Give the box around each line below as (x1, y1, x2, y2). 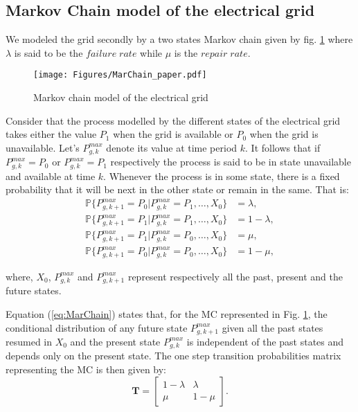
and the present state (70, 334, 161, 348)
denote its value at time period (106, 140, 238, 154)
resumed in (6, 334, 53, 348)
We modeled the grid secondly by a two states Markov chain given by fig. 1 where (6, 32, 353, 46)
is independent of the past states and (186, 334, 344, 348)
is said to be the (14, 45, 83, 60)
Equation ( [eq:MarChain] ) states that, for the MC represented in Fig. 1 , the (6, 306, 328, 321)
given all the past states (222, 320, 323, 334)
